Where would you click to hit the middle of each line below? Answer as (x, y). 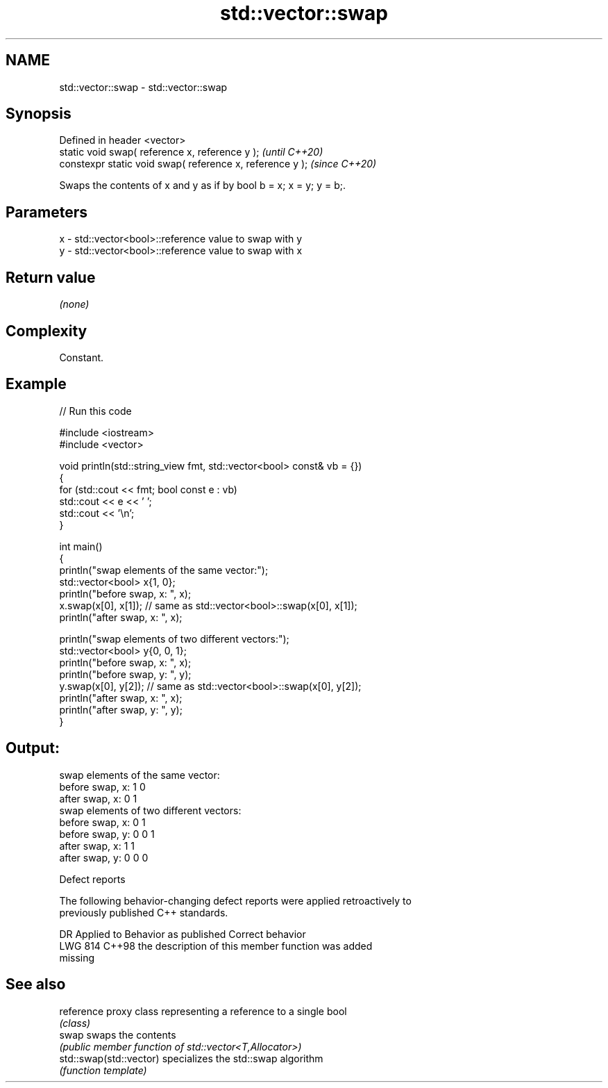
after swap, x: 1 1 (97, 846)
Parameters (47, 212)
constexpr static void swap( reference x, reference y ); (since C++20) (218, 164)
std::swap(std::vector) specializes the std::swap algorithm (191, 1058)
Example (36, 384)
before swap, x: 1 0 (102, 786)
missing (77, 957)
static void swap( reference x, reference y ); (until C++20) (191, 152)
